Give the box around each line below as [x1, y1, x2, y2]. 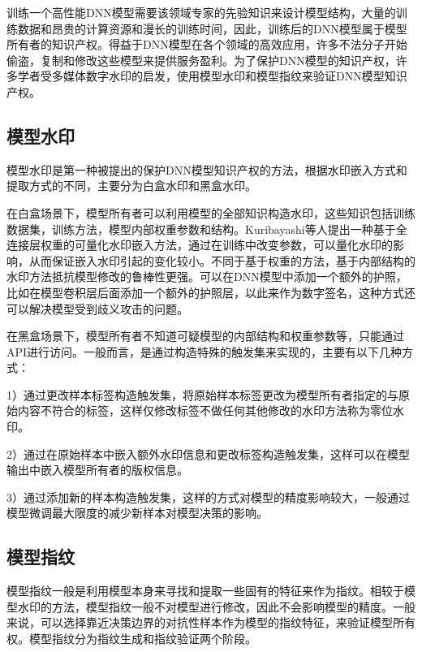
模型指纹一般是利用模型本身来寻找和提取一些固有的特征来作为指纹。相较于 [6, 582, 404, 599]
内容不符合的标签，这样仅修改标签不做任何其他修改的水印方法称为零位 [17, 402, 393, 419]
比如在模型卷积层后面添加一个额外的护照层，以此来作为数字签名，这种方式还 [6, 283, 416, 300]
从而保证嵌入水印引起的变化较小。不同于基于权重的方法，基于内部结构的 [28, 252, 416, 269]
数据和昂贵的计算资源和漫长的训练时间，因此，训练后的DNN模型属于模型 [17, 19, 407, 37]
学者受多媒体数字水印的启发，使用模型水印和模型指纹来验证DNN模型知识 [17, 67, 407, 84]
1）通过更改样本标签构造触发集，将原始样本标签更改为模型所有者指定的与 [6, 386, 398, 403]
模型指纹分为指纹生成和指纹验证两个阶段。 [28, 630, 256, 647]
